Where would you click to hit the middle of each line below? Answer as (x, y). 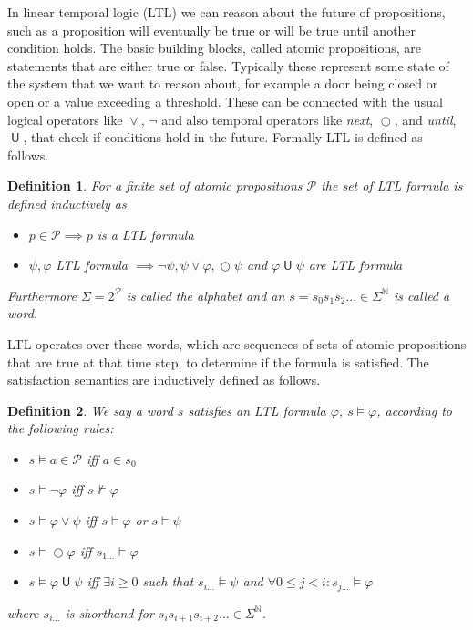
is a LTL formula (145, 234)
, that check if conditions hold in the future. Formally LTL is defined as (223, 137)
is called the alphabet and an (206, 295)
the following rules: (61, 428)
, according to (415, 410)
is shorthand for (109, 612)
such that (168, 581)
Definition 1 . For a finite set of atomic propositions (155, 186)
